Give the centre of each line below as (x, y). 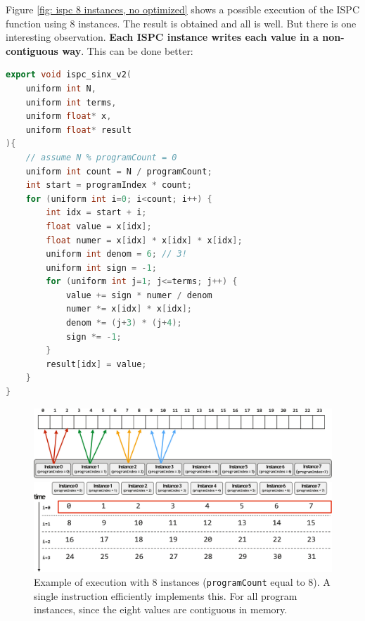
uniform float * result (78, 130)
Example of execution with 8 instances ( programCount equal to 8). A (182, 581)
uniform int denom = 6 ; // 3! (116, 254)
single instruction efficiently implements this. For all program (166, 595)
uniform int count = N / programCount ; (119, 171)
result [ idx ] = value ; (96, 364)
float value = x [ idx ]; (99, 226)
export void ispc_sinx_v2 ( (69, 75)
